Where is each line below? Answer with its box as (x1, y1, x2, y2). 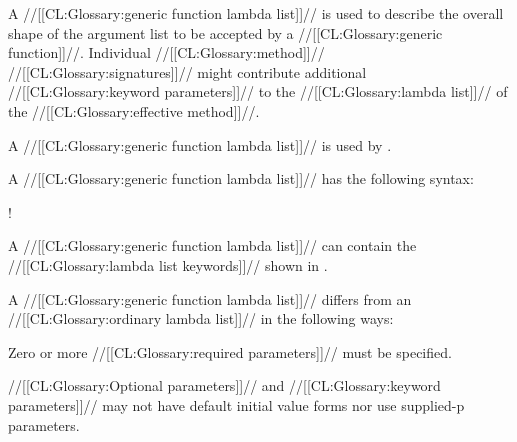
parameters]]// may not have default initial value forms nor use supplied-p (8, 394, 465, 415)
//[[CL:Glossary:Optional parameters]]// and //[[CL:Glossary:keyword (8, 375, 441, 396)
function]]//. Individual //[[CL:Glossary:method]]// (8, 42, 325, 63)
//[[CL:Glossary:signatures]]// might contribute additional (8, 61, 367, 82)
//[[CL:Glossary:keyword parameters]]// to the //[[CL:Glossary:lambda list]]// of (8, 81, 508, 102)
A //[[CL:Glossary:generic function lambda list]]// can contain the (8, 235, 417, 256)
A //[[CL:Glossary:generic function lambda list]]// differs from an (8, 288, 412, 309)
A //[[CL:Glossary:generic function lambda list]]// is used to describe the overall (8, 3, 504, 23)
